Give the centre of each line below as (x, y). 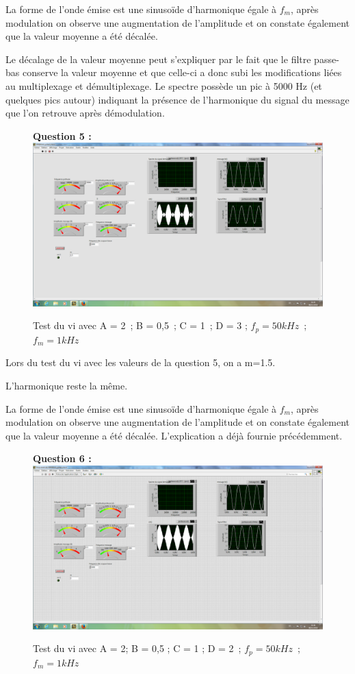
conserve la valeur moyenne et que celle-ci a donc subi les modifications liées (182, 72)
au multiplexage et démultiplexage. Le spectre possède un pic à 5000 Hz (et (164, 85)
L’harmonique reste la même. (67, 386)
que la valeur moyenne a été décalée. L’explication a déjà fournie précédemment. (174, 435)
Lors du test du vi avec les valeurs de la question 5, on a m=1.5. (141, 362)
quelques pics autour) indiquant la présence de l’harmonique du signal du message (177, 99)
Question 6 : (62, 458)
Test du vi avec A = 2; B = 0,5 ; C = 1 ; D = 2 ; (137, 648)
